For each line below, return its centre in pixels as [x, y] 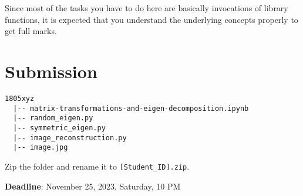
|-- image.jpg [41, 148]
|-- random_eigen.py [53, 118]
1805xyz [20, 98]
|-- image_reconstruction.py [70, 138]
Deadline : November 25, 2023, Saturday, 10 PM [93, 186]
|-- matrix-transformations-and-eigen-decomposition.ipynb [131, 108]
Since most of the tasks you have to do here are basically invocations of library [147, 8]
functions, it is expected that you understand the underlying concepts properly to [151, 19]
